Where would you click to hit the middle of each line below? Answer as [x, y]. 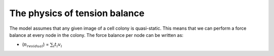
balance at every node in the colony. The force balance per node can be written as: [96, 35]
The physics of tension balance [77, 13]
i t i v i [58, 45]
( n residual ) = [36, 45]
